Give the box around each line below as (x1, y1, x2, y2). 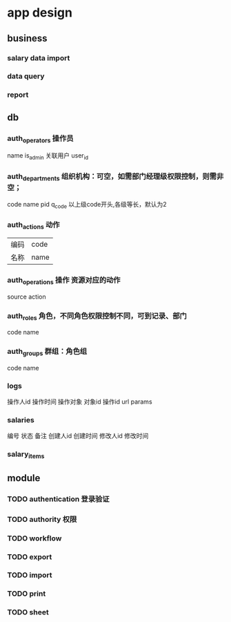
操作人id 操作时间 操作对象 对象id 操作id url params (7, 397, 153, 406)
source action (7, 292, 46, 301)
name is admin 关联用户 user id (7, 151, 88, 162)
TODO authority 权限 (7, 514, 77, 524)
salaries (7, 415, 34, 424)
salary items (7, 449, 45, 460)
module (7, 472, 41, 484)
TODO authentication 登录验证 (7, 494, 110, 504)
